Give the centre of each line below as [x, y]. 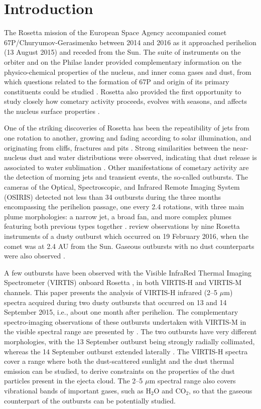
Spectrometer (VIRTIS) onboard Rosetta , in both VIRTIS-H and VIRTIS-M [123, 282]
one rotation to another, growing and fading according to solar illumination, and [128, 138]
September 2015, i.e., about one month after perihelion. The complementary [121, 312]
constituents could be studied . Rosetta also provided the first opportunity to [123, 91]
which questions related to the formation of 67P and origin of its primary [117, 82]
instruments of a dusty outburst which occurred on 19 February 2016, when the [126, 236]
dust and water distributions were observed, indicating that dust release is [143, 157]
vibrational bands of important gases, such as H [78, 390]
